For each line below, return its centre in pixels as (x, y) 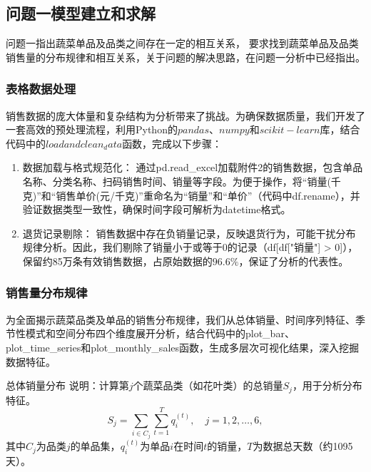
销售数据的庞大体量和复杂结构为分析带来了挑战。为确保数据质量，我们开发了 (185, 115)
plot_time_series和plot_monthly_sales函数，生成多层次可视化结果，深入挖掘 (183, 347)
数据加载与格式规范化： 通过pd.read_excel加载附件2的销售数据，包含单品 (193, 167)
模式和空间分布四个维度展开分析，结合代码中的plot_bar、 (160, 333)
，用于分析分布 (327, 385)
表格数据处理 (41, 89)
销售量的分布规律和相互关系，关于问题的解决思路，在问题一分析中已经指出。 (185, 57)
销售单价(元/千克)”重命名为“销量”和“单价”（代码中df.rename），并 (208, 195)
